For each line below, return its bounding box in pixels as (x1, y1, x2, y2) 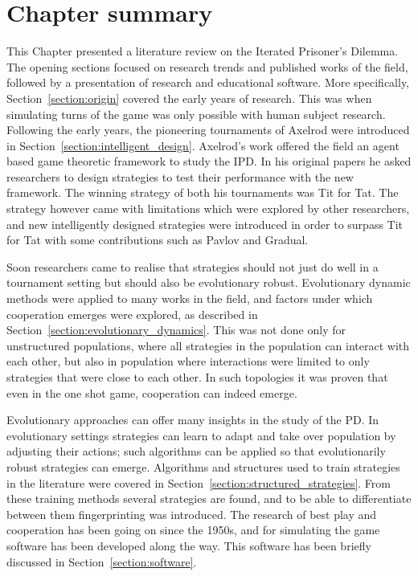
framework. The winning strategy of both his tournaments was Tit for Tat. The (6, 184, 399, 201)
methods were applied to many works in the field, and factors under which (6, 290, 373, 307)
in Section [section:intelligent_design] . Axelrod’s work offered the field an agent (6, 137, 400, 153)
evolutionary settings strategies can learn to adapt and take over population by (6, 427, 396, 443)
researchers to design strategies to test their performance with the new (6, 168, 354, 185)
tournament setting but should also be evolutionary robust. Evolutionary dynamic (6, 274, 411, 291)
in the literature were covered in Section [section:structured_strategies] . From (6, 474, 391, 491)
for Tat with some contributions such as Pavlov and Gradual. (6, 231, 309, 248)
